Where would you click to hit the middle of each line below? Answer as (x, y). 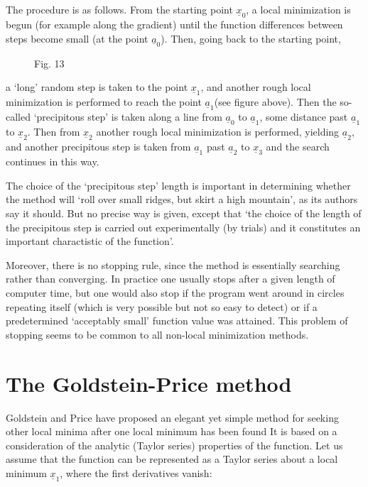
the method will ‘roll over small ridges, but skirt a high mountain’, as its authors (182, 199)
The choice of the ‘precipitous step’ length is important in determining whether (178, 185)
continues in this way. (53, 162)
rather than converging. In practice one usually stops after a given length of (171, 279)
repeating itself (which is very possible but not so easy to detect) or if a (162, 306)
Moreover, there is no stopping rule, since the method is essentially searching (173, 264)
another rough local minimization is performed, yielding (218, 132)
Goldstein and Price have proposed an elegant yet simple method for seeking (172, 417)
